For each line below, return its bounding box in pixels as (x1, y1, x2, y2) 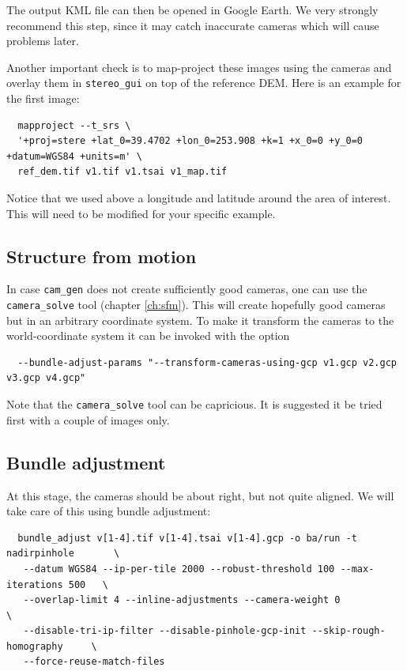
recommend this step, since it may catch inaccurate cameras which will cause (6, 17, 379, 33)
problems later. (6, 32, 79, 49)
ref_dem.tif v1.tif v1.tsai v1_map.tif (17, 166, 228, 178)
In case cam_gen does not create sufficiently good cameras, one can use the (6, 281, 367, 297)
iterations (6, 579, 63, 590)
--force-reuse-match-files (23, 656, 165, 668)
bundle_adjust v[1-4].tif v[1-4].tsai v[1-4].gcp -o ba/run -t (17, 532, 357, 544)
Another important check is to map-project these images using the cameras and (6, 58, 392, 75)
